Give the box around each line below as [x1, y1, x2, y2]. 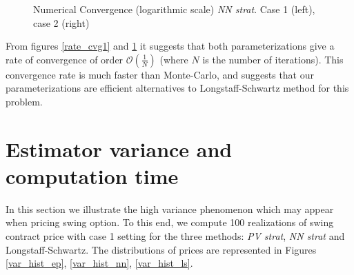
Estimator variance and [6, 134, 233, 163]
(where [159, 52, 188, 66]
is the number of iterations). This [202, 52, 344, 66]
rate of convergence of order [6, 52, 124, 66]
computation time [6, 161, 179, 190]
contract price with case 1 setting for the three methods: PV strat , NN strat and [6, 229, 345, 243]
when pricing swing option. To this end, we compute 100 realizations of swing [6, 215, 334, 230]
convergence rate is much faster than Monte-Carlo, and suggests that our [6, 67, 314, 81]
